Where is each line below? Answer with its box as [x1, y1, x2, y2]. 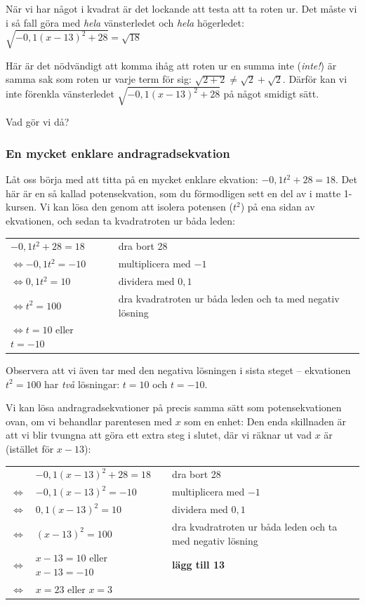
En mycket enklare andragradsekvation [6, 144, 230, 161]
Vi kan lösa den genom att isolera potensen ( [39, 199, 233, 214]
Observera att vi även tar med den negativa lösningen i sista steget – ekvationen [6, 363, 351, 378]
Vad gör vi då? [6, 114, 69, 129]
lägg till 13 [172, 557, 225, 572]
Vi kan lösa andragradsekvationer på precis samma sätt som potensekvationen [6, 400, 342, 415]
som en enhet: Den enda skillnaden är [184, 413, 346, 428]
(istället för [6, 441, 54, 456]
